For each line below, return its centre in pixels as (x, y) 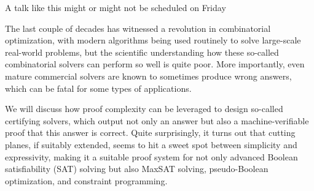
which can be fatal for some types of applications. (98, 88)
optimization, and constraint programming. (86, 180)
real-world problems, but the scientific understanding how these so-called (142, 52)
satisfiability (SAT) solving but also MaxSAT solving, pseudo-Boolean (137, 169)
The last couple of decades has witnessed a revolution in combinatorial (138, 28)
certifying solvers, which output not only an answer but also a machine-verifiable (157, 120)
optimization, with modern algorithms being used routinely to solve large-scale (153, 40)
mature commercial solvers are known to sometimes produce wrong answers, (148, 76)
